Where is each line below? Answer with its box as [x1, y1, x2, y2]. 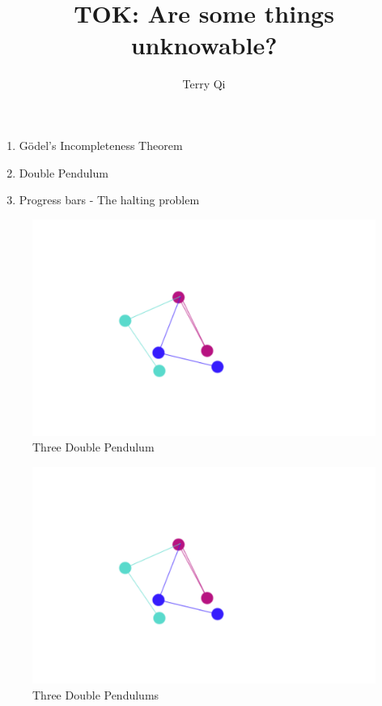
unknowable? [130, 28, 278, 62]
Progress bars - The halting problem [19, 191, 200, 208]
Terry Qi [182, 75, 226, 92]
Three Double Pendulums [32, 686, 159, 703]
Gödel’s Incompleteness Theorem [19, 136, 183, 153]
